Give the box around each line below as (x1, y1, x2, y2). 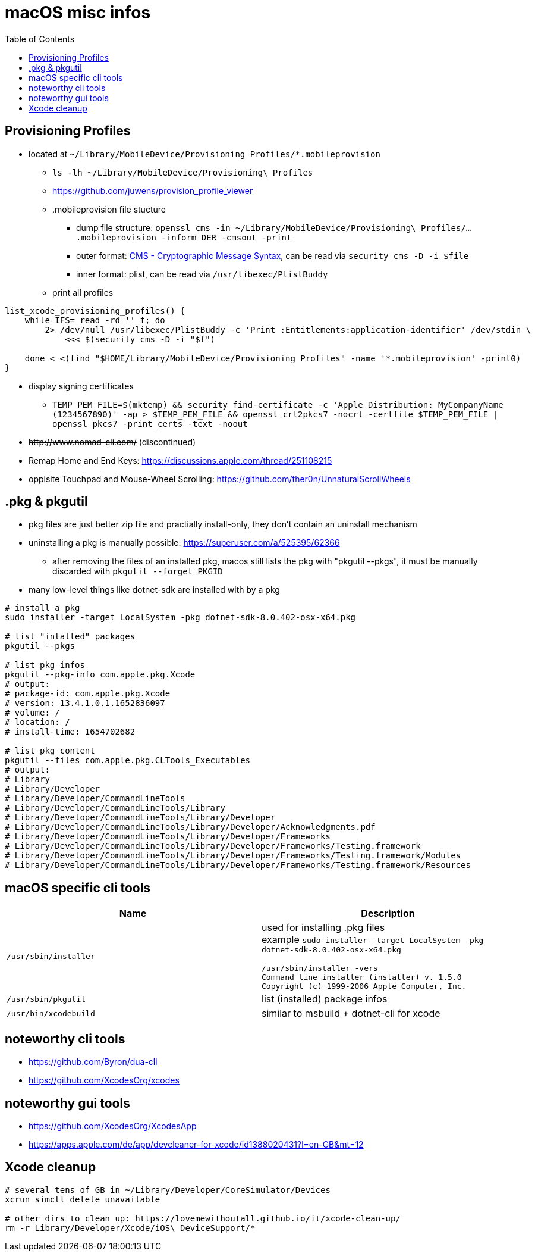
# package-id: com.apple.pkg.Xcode (5, 689, 171, 699)
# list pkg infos (5, 660, 85, 670)
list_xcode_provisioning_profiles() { (5, 305, 185, 315)
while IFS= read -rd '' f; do (24, 315, 165, 325)
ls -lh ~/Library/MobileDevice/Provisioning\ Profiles (52, 167, 313, 177)
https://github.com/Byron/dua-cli (29, 1057, 158, 1067)
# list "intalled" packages (5, 632, 136, 642)
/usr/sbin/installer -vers (262, 964, 378, 973)
